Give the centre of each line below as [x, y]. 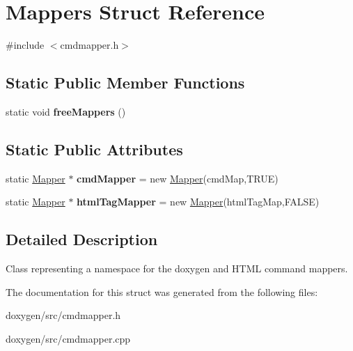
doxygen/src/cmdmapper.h [63, 315]
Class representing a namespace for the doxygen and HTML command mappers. [177, 268]
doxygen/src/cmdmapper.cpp [68, 338]
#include [25, 45]
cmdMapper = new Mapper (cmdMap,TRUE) [178, 178]
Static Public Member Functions [125, 83]
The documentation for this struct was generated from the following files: [162, 291]
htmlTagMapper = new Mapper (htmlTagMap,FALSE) [198, 202]
